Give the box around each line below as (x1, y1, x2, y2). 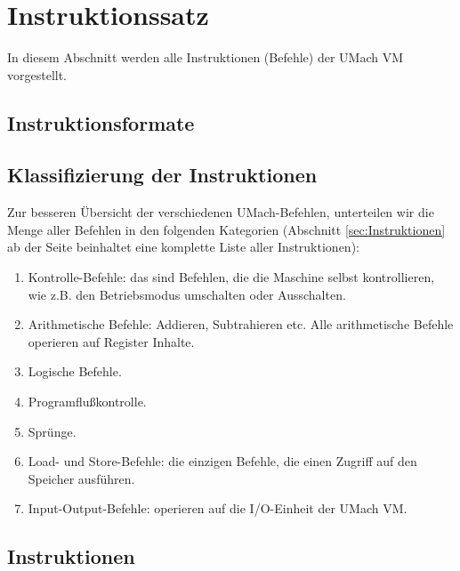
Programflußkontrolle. (28, 392, 147, 411)
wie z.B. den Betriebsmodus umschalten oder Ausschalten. (28, 285, 346, 303)
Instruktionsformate (7, 109, 195, 136)
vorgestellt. (7, 65, 68, 84)
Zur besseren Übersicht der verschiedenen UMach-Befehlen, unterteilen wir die (7, 203, 434, 221)
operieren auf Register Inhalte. (28, 332, 195, 350)
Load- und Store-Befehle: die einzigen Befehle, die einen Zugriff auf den (28, 452, 417, 470)
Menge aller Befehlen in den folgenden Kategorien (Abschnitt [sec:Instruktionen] (7, 220, 446, 238)
